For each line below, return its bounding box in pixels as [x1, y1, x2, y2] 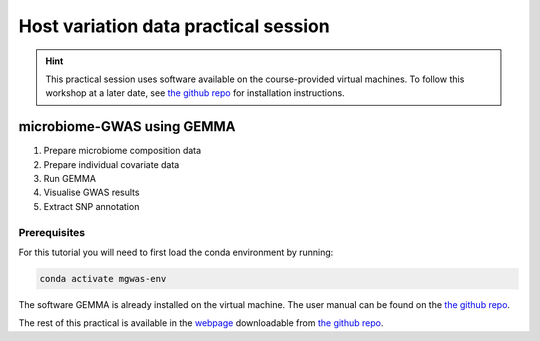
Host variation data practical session [18, 15, 330, 37]
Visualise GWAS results [43, 186, 140, 199]
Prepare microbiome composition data [43, 145, 202, 157]
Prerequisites [18, 225, 85, 239]
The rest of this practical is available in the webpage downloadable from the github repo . [18, 317, 384, 329]
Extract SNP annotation [43, 200, 140, 212]
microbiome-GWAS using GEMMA [18, 118, 236, 135]
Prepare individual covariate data [43, 158, 180, 170]
